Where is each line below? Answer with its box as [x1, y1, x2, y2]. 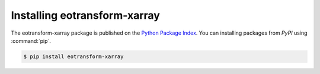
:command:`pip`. [11, 37, 52, 44]
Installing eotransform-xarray [11, 9, 160, 22]
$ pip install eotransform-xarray [23, 53, 124, 60]
